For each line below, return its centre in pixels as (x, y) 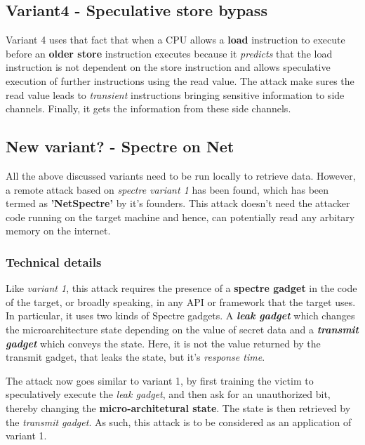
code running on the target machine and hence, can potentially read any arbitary (180, 217)
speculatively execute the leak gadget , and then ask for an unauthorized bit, (168, 394)
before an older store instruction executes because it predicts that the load (169, 53)
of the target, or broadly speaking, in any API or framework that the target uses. (181, 301)
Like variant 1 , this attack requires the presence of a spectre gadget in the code (181, 288)
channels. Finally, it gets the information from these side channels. (148, 108)
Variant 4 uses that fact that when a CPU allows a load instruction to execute (175, 40)
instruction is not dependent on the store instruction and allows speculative (168, 67)
